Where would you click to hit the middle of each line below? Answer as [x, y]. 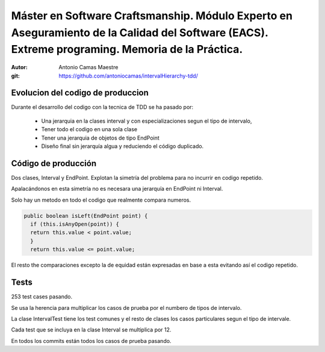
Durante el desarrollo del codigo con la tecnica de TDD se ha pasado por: [102, 107]
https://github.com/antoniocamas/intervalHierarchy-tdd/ [128, 76]
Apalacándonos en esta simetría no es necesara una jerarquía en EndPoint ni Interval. [117, 189]
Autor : [20, 67]
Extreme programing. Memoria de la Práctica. [127, 50]
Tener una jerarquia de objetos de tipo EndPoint [100, 138]
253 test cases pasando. [42, 297]
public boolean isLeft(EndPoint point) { [86, 216]
